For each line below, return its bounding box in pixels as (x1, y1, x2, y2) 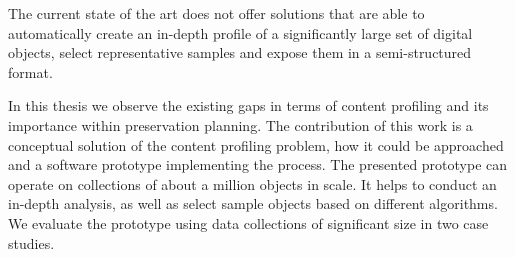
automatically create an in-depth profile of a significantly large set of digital (8, 22, 473, 43)
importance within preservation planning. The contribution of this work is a (8, 114, 473, 135)
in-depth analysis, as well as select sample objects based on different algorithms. (8, 193, 498, 214)
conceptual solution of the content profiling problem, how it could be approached (8, 134, 504, 155)
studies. (8, 232, 55, 253)
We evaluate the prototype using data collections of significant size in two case (8, 212, 489, 233)
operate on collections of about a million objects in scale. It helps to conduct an (8, 173, 497, 194)
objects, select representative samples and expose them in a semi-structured (8, 42, 472, 63)
